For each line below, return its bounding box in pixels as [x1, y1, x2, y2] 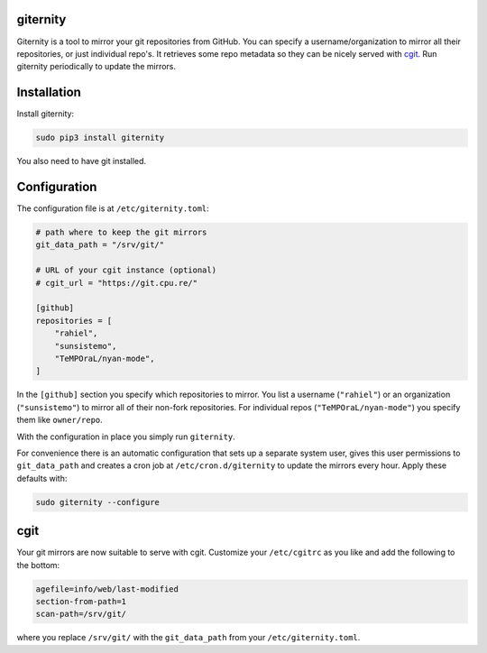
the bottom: [16, 559, 60, 570]
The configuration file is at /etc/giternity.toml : [16, 203, 209, 214]
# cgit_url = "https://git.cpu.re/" [35, 278, 198, 288]
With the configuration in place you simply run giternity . [16, 431, 236, 442]
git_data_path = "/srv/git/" [35, 240, 165, 250]
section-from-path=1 [35, 596, 126, 606]
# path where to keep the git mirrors [35, 227, 207, 238]
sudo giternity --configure [35, 497, 160, 507]
